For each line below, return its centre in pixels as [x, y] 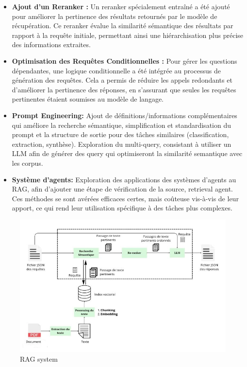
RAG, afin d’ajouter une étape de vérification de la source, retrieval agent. [122, 189]
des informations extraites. [51, 44]
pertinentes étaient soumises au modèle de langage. [88, 99]
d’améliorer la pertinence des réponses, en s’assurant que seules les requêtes [124, 89]
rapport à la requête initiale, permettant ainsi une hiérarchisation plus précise [128, 35]
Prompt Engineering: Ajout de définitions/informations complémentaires [124, 115]
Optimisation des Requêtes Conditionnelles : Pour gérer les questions [124, 61]
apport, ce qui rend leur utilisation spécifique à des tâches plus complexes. [122, 208]
